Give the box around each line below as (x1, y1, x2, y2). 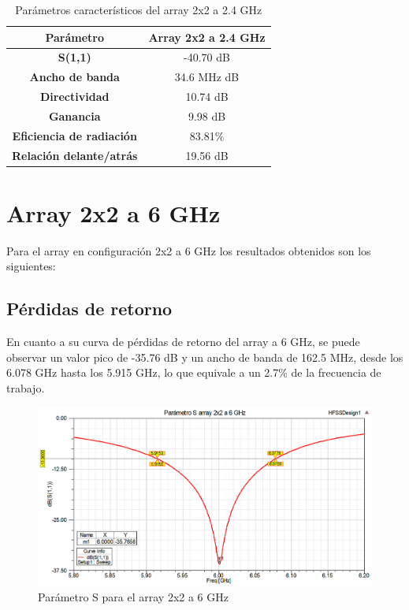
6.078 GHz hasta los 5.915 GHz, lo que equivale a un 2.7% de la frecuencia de (6, 364, 381, 381)
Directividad (40, 88, 110, 105)
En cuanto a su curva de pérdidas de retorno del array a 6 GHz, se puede (6, 333, 360, 350)
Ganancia (48, 107, 101, 124)
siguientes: (6, 258, 56, 274)
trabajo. (6, 380, 45, 396)
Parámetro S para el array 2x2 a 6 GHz (38, 588, 229, 604)
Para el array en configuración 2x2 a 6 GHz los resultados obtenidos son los (6, 242, 371, 259)
